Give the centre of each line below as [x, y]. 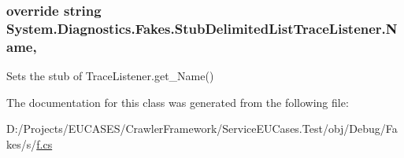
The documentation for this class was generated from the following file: [178, 102]
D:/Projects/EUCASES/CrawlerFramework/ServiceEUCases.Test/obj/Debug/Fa [202, 129]
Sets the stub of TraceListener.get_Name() [110, 76]
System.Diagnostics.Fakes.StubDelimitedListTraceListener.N [202, 28]
